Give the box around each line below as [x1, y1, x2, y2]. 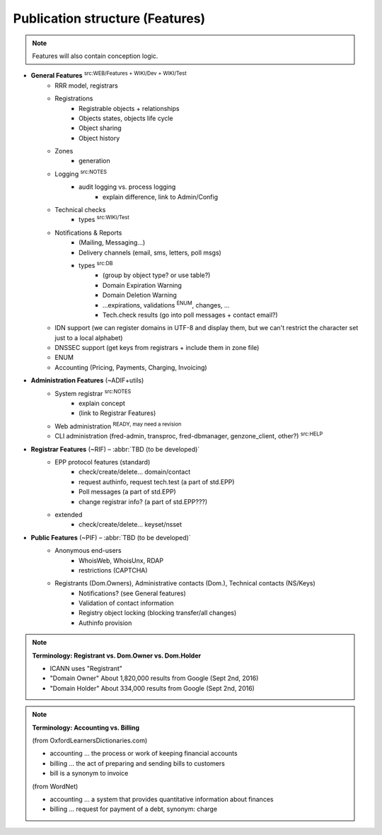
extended [54, 510, 83, 519]
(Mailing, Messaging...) [79, 238, 146, 247]
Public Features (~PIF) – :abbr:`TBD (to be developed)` [30, 533, 191, 542]
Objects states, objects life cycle [79, 114, 173, 122]
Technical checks [54, 206, 106, 214]
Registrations [54, 94, 93, 103]
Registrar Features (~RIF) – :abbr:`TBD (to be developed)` [30, 445, 200, 453]
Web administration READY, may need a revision [54, 421, 182, 431]
